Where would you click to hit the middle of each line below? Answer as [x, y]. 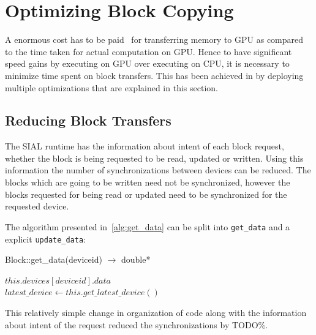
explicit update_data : [46, 239]
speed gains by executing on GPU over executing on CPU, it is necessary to [147, 63]
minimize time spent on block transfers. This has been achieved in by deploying [154, 75]
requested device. [37, 206]
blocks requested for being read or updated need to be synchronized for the [146, 194]
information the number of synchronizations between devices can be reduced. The [158, 170]
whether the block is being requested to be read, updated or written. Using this [154, 158]
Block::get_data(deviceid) [54, 259]
